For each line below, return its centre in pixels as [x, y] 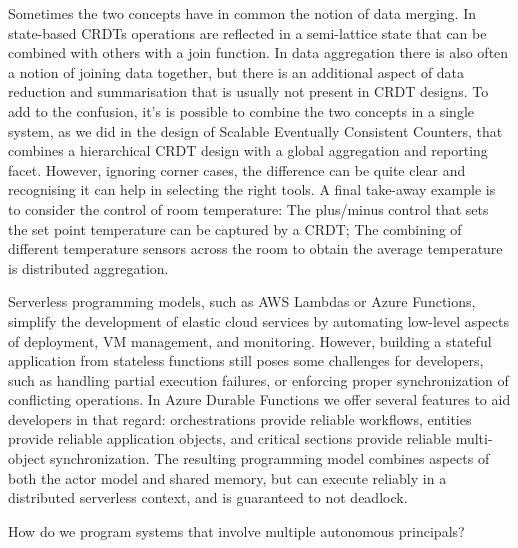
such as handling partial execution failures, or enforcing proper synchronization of [258, 379]
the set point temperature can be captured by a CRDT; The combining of [235, 228]
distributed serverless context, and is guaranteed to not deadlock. [208, 497]
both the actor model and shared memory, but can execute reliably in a [227, 477]
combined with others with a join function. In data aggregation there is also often [258, 52]
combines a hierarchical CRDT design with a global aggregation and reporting [248, 150]
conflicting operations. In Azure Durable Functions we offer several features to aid [259, 399]
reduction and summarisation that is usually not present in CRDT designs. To [248, 91]
